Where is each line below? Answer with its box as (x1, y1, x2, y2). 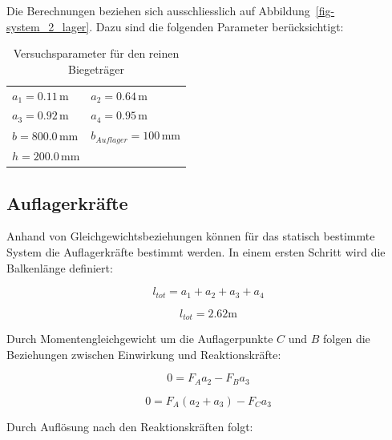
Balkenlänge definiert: (6, 259, 113, 276)
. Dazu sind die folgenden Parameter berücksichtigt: (89, 18, 344, 34)
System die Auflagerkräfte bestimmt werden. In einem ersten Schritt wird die (6, 243, 386, 260)
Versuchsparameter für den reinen (13, 45, 180, 62)
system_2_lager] (6, 18, 90, 34)
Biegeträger (68, 60, 124, 77)
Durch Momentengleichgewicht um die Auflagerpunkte (6, 330, 273, 346)
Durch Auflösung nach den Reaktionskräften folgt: (6, 418, 253, 434)
